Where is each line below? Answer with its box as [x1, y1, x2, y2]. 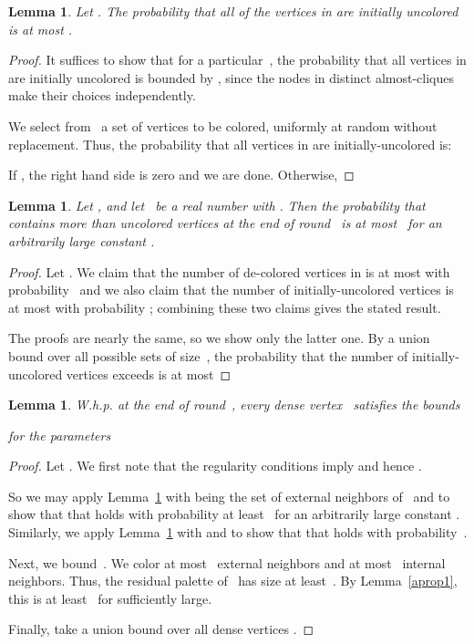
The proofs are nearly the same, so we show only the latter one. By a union [8, 328, 430, 348]
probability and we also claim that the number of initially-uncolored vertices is [8, 280, 454, 299]
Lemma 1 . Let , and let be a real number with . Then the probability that [8, 195, 426, 214]
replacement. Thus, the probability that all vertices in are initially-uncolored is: [8, 134, 452, 153]
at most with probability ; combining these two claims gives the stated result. [8, 297, 441, 317]
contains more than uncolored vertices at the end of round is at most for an [8, 213, 442, 233]
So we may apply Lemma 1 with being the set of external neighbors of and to [8, 486, 450, 505]
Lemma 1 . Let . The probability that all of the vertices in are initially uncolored [8, 2, 459, 20]
